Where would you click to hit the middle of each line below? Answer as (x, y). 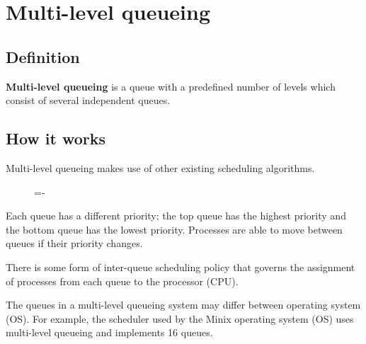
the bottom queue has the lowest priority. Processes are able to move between (174, 229)
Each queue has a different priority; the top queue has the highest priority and (176, 216)
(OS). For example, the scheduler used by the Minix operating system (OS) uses (180, 318)
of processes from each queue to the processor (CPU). (122, 281)
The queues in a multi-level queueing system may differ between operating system (183, 305)
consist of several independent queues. (88, 100)
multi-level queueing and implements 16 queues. (109, 332)
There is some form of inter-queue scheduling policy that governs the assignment (181, 266)
